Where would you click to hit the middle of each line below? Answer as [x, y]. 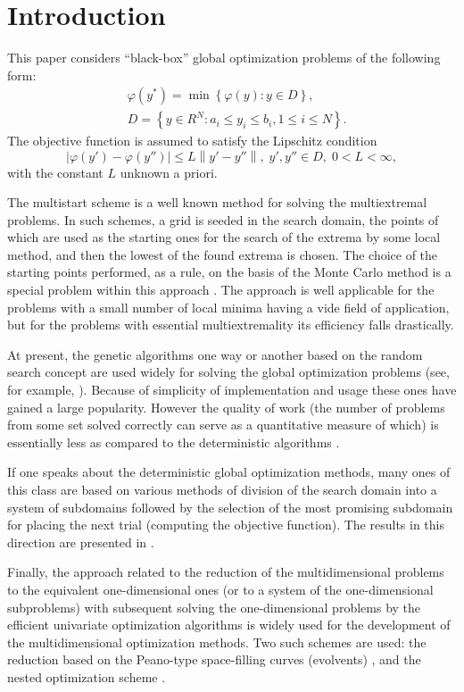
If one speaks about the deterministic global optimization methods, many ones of [229, 472]
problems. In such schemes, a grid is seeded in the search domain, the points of [223, 219]
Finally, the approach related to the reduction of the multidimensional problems [226, 572]
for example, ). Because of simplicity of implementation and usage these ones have [232, 390]
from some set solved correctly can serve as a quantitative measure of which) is [223, 425]
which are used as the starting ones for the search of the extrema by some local [224, 237]
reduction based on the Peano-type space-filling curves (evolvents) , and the [214, 659]
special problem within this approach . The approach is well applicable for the [221, 290]
